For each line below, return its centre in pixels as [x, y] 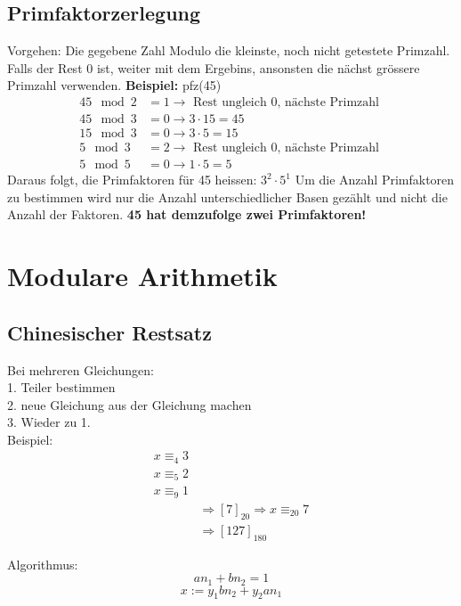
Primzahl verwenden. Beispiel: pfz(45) [114, 85]
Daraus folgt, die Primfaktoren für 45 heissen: [132, 180]
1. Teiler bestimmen [61, 387]
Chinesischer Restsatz [109, 332]
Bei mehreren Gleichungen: [81, 369]
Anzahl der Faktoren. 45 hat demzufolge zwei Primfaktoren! [187, 214]
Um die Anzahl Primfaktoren [375, 180]
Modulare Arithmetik [142, 276]
